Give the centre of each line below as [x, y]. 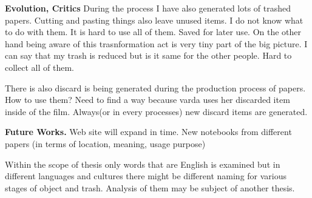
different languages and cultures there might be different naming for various [146, 176]
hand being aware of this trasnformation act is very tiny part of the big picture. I [156, 43]
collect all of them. [39, 67]
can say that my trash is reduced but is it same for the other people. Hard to [148, 55]
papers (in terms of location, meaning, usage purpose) [105, 143]
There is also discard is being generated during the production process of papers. [155, 87]
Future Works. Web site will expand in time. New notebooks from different [148, 132]
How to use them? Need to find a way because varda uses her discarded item [148, 100]
